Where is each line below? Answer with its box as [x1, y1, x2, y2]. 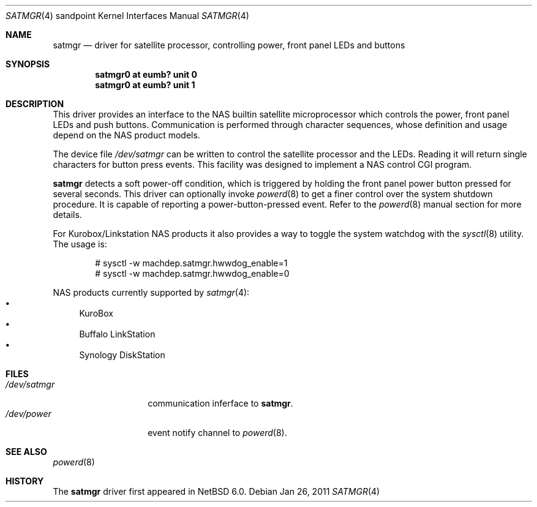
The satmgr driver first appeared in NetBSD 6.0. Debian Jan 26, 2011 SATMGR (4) [53, 486, 380, 497]
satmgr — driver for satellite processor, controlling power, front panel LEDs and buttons [53, 40, 405, 50]
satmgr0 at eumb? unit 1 [95, 80, 195, 90]
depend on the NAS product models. [53, 130, 200, 140]
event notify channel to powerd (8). [148, 427, 287, 438]
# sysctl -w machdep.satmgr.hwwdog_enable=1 [95, 258, 288, 268]
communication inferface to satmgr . [148, 398, 293, 408]
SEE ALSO [6, 446, 47, 457]
